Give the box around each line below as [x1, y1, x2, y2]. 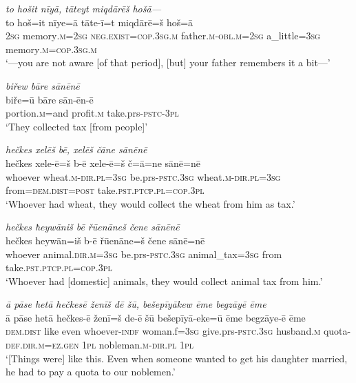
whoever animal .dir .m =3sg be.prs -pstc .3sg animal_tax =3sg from [6, 246, 282, 261]
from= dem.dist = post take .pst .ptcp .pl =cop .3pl [6, 183, 205, 197]
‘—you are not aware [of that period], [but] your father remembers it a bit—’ [6, 55, 331, 70]
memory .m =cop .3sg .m [6, 41, 97, 56]
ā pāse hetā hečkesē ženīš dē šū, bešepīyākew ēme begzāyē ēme [6, 297, 266, 311]
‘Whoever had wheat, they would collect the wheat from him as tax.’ [6, 196, 295, 210]
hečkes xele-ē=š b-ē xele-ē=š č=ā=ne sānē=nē [6, 155, 200, 170]
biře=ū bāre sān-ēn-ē [6, 92, 94, 106]
